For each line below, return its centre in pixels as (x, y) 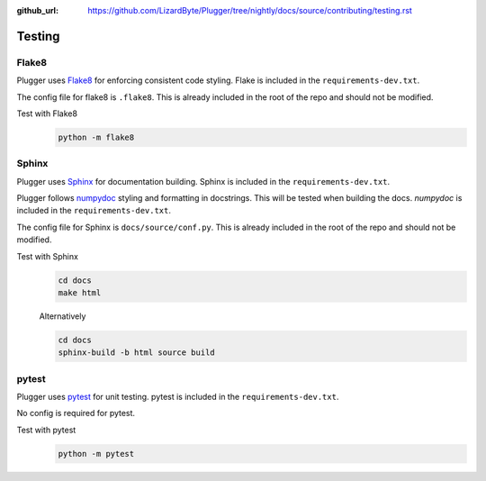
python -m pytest (96, 454)
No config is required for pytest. (76, 413)
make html (80, 292)
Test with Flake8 (47, 113)
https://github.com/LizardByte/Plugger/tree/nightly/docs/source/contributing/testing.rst (250, 10)
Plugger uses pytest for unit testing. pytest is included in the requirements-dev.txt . (178, 397)
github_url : (37, 10)
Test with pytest (46, 430)
